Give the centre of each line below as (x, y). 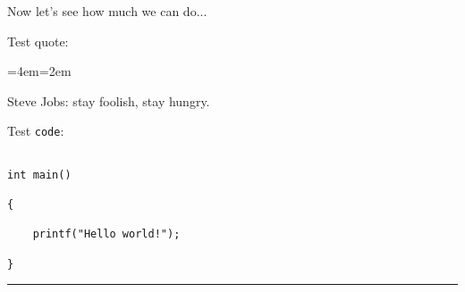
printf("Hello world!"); (106, 234)
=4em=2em (39, 71)
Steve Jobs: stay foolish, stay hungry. (109, 100)
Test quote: (38, 41)
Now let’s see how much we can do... (107, 11)
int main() (39, 175)
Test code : (36, 131)
